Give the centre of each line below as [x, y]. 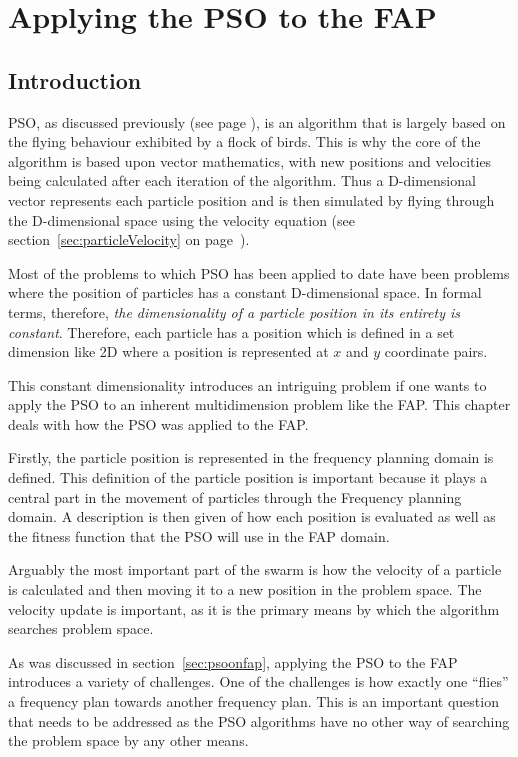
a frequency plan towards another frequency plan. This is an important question [253, 701]
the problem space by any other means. [128, 740]
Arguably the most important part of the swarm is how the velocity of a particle [255, 569]
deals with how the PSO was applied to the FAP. [158, 423]
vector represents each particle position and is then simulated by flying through [251, 199]
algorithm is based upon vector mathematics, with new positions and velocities [250, 160]
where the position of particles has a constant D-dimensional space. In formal [245, 292]
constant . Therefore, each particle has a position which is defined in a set [231, 331]
